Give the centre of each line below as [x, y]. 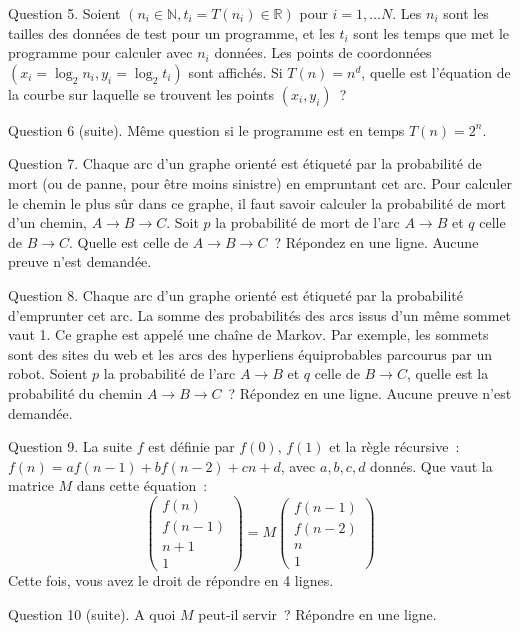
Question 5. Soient [64, 13]
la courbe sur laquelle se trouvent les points [141, 93]
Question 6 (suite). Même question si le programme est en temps [206, 129]
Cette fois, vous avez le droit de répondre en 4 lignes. [171, 580]
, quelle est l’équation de [436, 71]
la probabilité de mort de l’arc [307, 222]
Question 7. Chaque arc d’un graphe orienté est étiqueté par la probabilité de [245, 163]
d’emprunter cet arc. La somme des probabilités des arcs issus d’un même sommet [260, 314]
